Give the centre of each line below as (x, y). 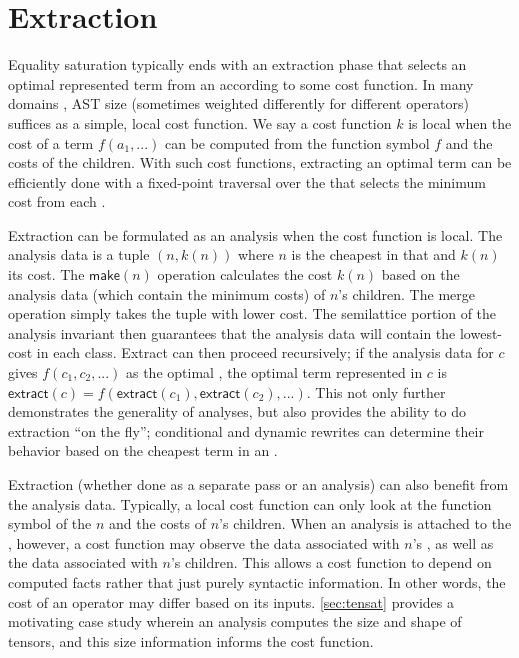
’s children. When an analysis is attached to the (365, 523)
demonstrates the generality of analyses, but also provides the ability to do (237, 411)
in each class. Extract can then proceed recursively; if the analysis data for (265, 352)
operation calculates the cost (245, 274)
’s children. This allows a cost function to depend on (331, 562)
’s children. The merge (406, 293)
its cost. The (46, 274)
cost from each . (57, 201)
